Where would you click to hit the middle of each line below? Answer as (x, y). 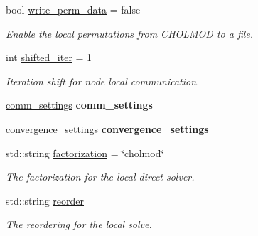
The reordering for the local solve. (79, 224)
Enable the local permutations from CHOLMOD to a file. (130, 33)
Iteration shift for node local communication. (103, 81)
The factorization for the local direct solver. (100, 177)
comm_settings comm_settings (79, 105)
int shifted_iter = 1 (49, 57)
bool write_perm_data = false (73, 9)
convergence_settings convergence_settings (107, 128)
